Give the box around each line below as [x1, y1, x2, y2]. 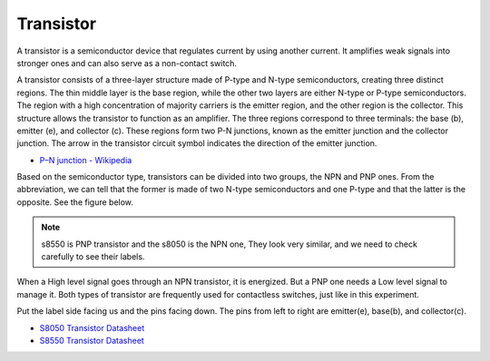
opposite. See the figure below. [16, 196, 133, 208]
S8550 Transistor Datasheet [39, 335, 144, 346]
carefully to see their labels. [41, 251, 145, 262]
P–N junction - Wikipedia [39, 154, 132, 165]
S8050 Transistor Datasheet [39, 322, 145, 333]
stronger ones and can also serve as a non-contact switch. [16, 57, 238, 68]
